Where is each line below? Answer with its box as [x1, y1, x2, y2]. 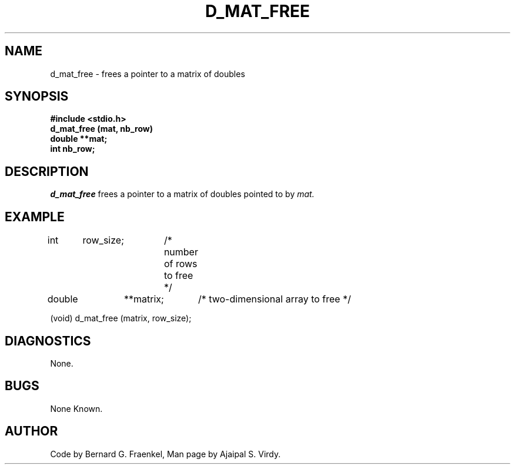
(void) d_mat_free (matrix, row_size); [50, 313, 192, 324]
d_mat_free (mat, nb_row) [50, 124, 153, 134]
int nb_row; [50, 144, 95, 154]
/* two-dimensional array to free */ [198, 293, 351, 305]
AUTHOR [5, 424, 58, 439]
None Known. [50, 403, 103, 414]
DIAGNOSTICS [5, 333, 91, 348]
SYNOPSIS [5, 89, 69, 104]
